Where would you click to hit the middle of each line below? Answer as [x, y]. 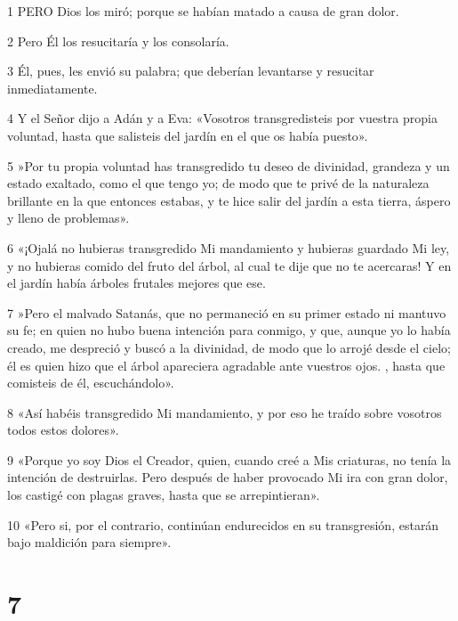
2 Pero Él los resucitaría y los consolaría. [118, 41]
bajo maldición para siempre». [89, 542]
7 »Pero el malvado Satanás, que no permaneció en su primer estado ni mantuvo [227, 312]
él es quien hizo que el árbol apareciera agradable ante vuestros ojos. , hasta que [226, 365]
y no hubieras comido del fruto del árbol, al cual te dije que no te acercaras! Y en [229, 265]
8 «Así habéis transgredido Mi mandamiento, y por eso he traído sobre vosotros [225, 412]
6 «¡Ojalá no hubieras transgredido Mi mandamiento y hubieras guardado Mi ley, [229, 247]
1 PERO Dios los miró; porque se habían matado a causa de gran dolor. [203, 11]
